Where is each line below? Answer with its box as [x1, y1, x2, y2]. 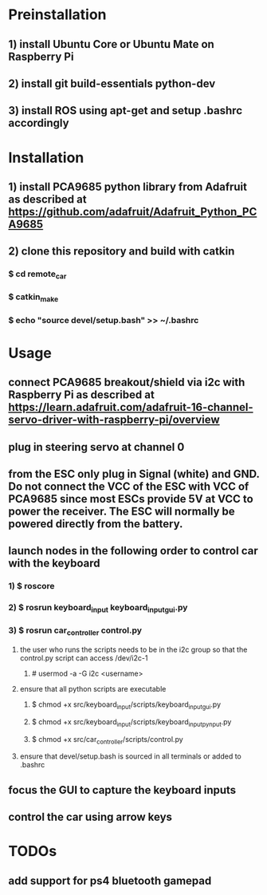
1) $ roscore [8, 581, 55, 592]
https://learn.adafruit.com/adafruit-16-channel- [8, 400, 253, 414]
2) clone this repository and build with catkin [8, 245, 235, 258]
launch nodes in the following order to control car [8, 544, 258, 558]
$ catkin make [8, 291, 59, 304]
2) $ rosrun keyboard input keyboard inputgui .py [8, 602, 188, 615]
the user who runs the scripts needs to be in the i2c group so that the [19, 645, 248, 655]
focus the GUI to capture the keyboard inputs [8, 783, 237, 797]
